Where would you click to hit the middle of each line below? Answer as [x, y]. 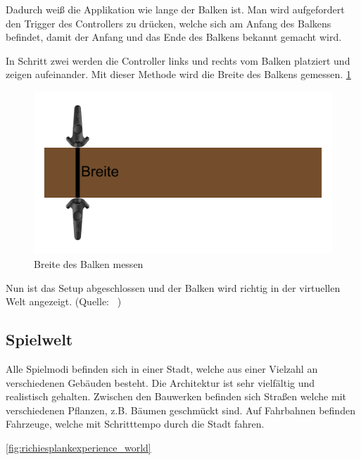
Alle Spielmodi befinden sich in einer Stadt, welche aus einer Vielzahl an [162, 369]
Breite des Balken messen [89, 264]
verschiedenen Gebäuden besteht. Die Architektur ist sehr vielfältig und [160, 382]
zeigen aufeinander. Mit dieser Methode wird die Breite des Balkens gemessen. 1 [178, 74]
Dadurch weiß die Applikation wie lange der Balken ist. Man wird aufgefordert [175, 9]
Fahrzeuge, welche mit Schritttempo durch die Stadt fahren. [135, 424]
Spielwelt [39, 339]
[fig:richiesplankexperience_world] [78, 447]
